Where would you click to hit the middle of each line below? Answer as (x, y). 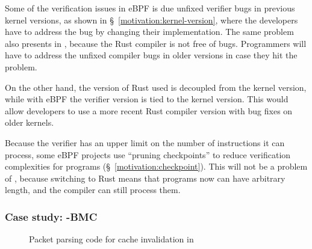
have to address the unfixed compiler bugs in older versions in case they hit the (151, 55)
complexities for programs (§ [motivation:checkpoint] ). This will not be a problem (156, 166)
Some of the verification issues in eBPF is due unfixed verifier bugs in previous (150, 8)
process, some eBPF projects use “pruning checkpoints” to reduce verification (148, 154)
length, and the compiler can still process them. (93, 190)
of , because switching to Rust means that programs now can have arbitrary (145, 178)
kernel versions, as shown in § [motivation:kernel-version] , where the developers (151, 20)
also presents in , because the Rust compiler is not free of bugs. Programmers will (156, 43)
